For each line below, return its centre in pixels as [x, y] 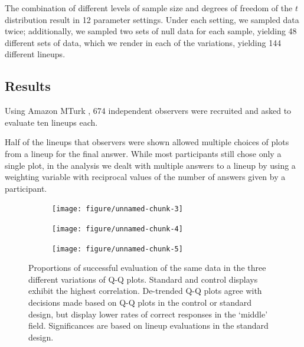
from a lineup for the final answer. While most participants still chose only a [143, 153]
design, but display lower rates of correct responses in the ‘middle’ [148, 314]
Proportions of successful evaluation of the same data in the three [147, 268]
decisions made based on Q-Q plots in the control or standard [140, 302]
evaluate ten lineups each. [51, 122]
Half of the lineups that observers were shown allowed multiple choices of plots [147, 142]
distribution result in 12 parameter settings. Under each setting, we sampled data [152, 19]
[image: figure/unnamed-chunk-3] [117, 209]
